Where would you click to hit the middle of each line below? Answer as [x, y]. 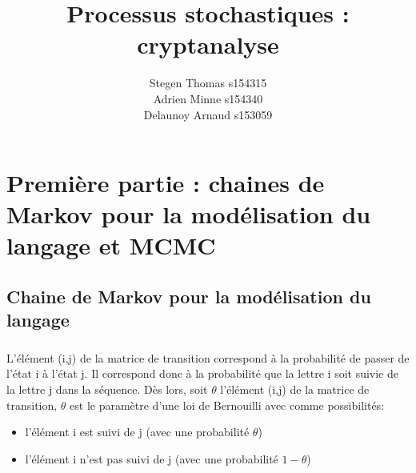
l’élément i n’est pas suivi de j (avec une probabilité [152, 458]
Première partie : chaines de [166, 183]
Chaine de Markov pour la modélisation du [189, 297]
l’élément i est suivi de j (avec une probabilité [137, 432]
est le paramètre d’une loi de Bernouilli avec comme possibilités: [227, 405]
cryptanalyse [208, 44]
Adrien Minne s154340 [208, 98]
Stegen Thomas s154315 [208, 83]
